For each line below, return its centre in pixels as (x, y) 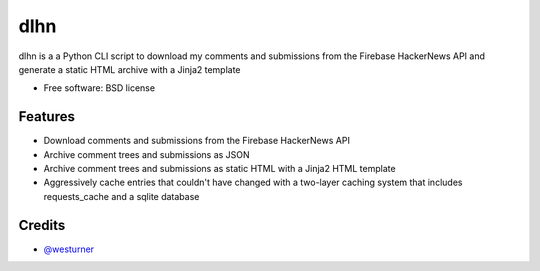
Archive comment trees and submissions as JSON (146, 154)
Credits (42, 225)
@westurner (69, 249)
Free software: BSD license (99, 88)
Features (46, 116)
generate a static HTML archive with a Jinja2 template (129, 69)
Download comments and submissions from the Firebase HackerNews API (196, 141)
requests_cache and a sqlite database (121, 196)
